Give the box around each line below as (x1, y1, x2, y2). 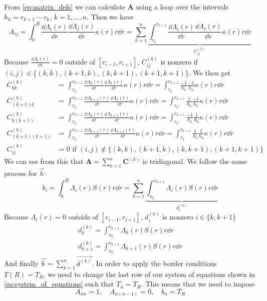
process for (4, 168, 37, 178)
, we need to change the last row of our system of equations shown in (43, 268, 255, 279)
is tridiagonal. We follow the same (142, 156, 247, 166)
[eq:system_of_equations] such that (4, 278, 114, 289)
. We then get (188, 67, 231, 77)
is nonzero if (160, 56, 198, 66)
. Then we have (87, 11, 134, 21)
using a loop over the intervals (136, 1, 228, 11)
